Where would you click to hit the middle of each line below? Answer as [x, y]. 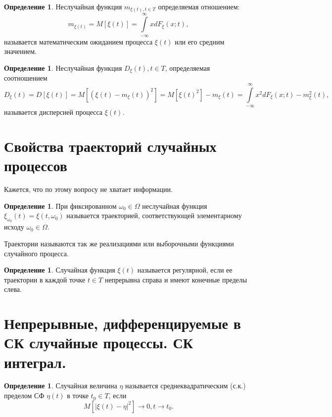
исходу [14, 227]
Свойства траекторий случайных [110, 146]
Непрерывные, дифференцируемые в [122, 323]
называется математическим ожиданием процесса [78, 41]
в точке [78, 395]
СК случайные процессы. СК [98, 343]
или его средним [200, 41]
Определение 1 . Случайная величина [61, 386]
